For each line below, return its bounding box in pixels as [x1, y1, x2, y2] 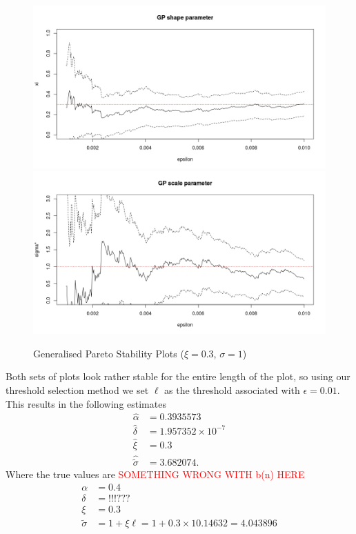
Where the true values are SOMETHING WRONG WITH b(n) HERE [6, 467, 305, 482]
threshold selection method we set [6, 383, 149, 397]
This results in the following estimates [6, 396, 166, 411]
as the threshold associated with [164, 383, 300, 397]
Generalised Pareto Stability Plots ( [33, 346, 184, 360]
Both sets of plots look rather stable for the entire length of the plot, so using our [6, 369, 350, 384]
